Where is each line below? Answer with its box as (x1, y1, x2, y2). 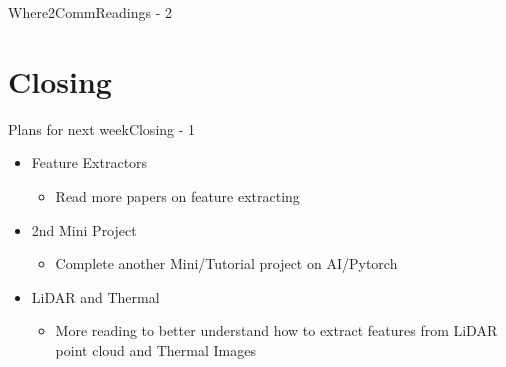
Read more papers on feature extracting (55, 185, 300, 206)
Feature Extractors (31, 152, 148, 173)
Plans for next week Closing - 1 (8, 118, 196, 139)
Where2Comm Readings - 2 (8, 2, 173, 22)
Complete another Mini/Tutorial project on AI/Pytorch (55, 253, 398, 274)
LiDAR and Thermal (31, 286, 160, 307)
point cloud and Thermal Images (55, 339, 256, 360)
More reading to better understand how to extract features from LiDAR (55, 320, 498, 341)
